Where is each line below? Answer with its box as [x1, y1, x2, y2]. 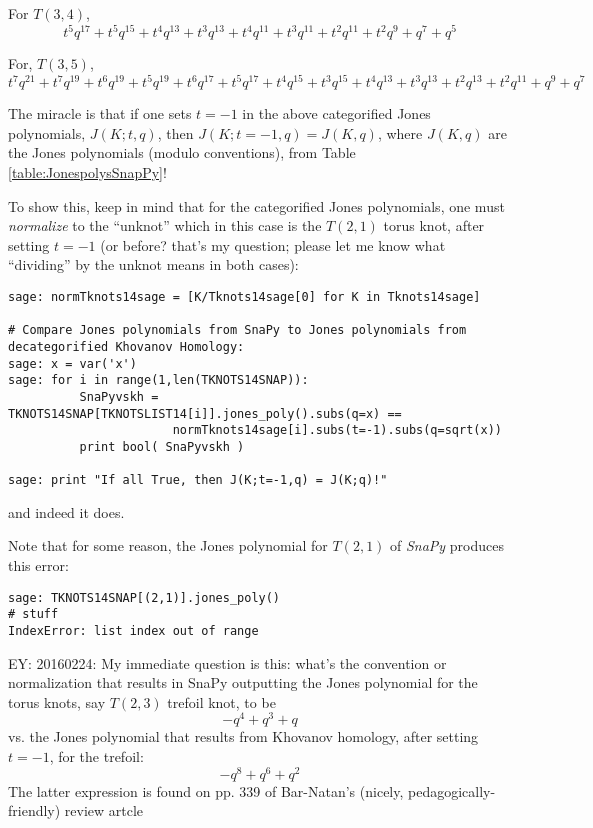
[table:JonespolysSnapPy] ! [8, 161, 167, 182]
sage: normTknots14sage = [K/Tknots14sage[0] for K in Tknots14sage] [8, 289, 481, 304]
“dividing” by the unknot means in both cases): [8, 254, 299, 275]
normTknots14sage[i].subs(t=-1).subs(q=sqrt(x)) [172, 423, 502, 438]
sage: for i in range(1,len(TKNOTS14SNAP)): [8, 373, 309, 388]
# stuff [8, 607, 59, 622]
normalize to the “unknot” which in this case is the [8, 215, 322, 236]
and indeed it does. [8, 501, 125, 522]
